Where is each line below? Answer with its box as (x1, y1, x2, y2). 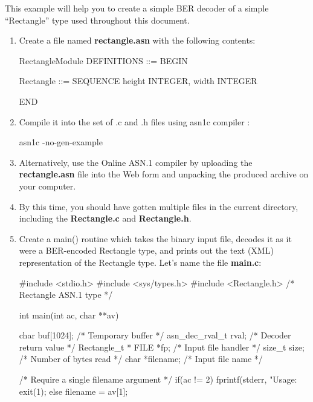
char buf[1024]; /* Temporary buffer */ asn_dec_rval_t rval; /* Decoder (19, 329, 291, 341)
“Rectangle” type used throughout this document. (5, 13, 190, 26)
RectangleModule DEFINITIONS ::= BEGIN (19, 54, 188, 67)
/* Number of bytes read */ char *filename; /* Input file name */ (19, 352, 263, 365)
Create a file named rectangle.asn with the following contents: (19, 34, 256, 47)
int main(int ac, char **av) (19, 308, 119, 321)
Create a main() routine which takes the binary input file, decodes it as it (19, 232, 292, 245)
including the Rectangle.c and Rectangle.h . (19, 212, 192, 225)
